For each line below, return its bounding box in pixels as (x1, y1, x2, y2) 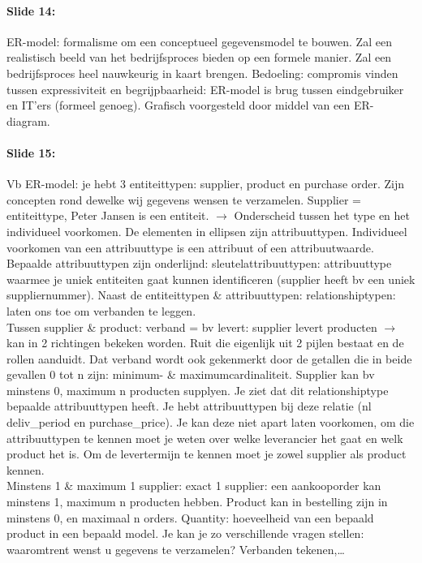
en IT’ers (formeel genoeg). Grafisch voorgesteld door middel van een (6, 97, 351, 114)
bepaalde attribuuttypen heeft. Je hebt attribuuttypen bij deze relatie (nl (6, 398, 372, 415)
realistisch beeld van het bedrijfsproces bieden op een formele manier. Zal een (6, 49, 392, 66)
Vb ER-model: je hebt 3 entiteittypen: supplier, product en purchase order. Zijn (6, 175, 405, 192)
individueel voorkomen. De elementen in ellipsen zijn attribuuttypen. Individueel (6, 222, 407, 239)
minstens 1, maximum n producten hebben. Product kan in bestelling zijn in (6, 493, 388, 510)
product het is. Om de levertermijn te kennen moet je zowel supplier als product (6, 445, 407, 462)
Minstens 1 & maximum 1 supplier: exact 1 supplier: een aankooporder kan (6, 477, 381, 494)
